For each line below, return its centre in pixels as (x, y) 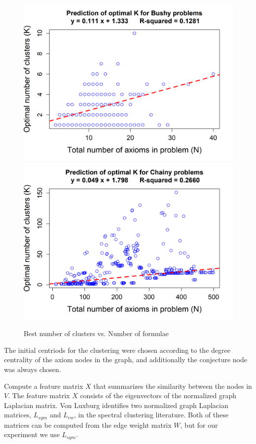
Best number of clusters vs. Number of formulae (96, 333)
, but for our (199, 425)
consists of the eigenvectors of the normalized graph (158, 395)
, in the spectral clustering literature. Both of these (151, 415)
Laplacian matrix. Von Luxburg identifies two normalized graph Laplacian (116, 405)
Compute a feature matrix (44, 386)
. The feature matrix (39, 395)
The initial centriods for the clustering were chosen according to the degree (117, 350)
